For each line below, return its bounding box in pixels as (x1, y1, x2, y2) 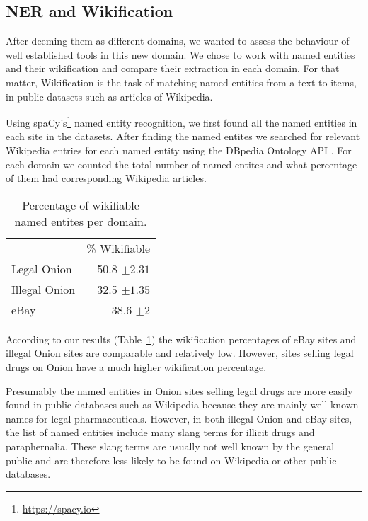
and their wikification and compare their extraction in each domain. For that (6, 61, 340, 76)
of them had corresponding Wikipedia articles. (6, 171, 207, 185)
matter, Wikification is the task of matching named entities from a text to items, (6, 74, 357, 89)
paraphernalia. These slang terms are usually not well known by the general (6, 438, 335, 453)
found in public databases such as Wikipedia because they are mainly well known (6, 397, 359, 412)
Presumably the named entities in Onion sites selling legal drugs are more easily (6, 383, 353, 398)
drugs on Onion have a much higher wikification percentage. (6, 359, 267, 374)
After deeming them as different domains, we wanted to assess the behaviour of (6, 33, 350, 48)
